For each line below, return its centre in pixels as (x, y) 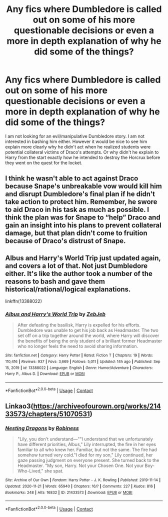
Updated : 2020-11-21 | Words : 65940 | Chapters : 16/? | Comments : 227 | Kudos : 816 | (80, 486)
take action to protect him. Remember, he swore (81, 202)
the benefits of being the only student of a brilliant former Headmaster (90, 341)
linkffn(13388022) (24, 301)
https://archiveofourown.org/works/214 (97, 406)
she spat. (54, 471)
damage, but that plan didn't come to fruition (76, 233)
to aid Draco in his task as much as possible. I (77, 210)
